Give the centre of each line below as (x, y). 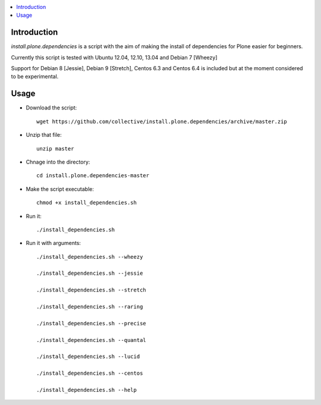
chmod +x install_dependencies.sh (86, 203)
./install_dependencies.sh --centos (90, 373)
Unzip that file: (44, 135)
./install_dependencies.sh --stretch (92, 290)
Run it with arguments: (53, 243)
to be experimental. (35, 77)
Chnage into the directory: (58, 162)
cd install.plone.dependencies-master (93, 176)
